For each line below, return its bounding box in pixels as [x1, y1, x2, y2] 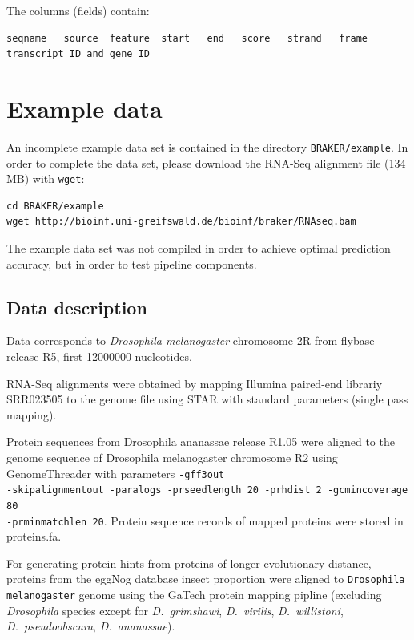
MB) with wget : [6, 170, 85, 187]
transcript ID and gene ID [6, 48, 150, 60]
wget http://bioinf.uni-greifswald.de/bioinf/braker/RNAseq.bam [6, 216, 356, 228]
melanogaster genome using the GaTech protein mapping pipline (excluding [6, 586, 382, 603]
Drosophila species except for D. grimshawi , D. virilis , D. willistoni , [6, 602, 344, 618]
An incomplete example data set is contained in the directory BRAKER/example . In [6, 138, 408, 155]
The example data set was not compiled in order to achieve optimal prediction [6, 240, 391, 256]
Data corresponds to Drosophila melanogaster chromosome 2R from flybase [6, 332, 375, 349]
